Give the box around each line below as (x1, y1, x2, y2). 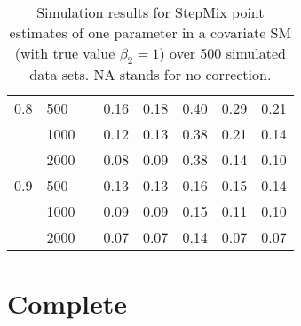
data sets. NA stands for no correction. (29, 64, 272, 85)
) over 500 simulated (159, 43, 286, 63)
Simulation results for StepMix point (36, 2, 265, 22)
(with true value (14, 43, 115, 63)
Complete (7, 285, 128, 322)
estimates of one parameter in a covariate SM (9, 22, 292, 43)
